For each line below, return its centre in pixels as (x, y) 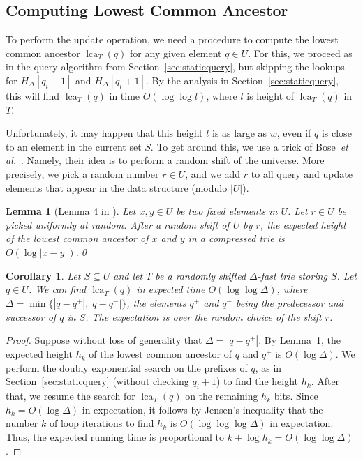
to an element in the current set (74, 146)
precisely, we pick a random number (82, 173)
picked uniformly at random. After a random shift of (118, 224)
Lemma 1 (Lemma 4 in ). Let (71, 211)
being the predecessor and (289, 302)
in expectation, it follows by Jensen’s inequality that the (202, 409)
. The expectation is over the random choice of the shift (203, 316)
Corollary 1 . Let (43, 275)
